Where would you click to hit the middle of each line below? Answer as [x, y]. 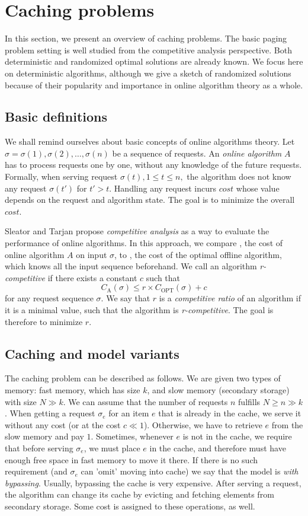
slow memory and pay [44, 436]
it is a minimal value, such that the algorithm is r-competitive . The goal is [139, 310]
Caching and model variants [92, 353]
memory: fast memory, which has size [73, 390]
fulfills [249, 401]
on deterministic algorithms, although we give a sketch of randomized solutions [148, 73]
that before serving [39, 447]
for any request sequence [49, 298]
